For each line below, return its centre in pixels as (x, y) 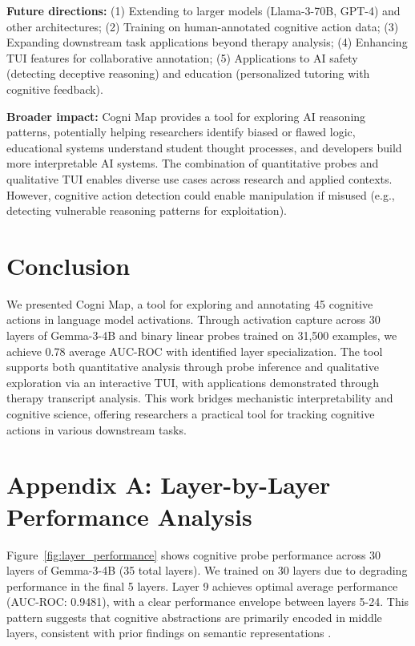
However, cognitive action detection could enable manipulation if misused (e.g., (201, 194)
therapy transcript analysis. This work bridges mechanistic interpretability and (200, 398)
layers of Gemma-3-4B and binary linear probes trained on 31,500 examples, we (202, 335)
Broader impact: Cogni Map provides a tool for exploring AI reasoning (186, 116)
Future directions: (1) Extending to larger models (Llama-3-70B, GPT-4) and (203, 10)
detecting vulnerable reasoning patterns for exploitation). (147, 210)
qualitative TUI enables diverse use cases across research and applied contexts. (199, 178)
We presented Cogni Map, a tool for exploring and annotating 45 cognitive (190, 303)
